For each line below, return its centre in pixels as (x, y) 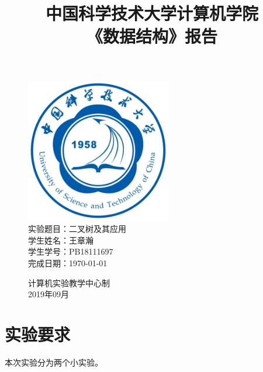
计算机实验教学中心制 (69, 282)
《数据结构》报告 (152, 36)
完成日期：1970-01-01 (68, 263)
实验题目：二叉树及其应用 (77, 229)
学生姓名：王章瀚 (61, 240)
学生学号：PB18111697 (71, 251)
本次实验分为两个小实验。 (54, 362)
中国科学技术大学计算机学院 (152, 13)
